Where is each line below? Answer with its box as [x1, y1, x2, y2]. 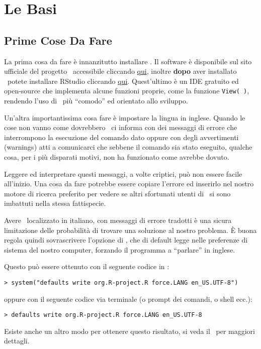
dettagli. [4, 335, 30, 346]
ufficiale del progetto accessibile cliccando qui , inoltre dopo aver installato [4, 66, 237, 76]
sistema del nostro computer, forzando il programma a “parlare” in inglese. [4, 244, 235, 255]
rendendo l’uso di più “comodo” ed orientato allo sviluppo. [4, 95, 188, 106]
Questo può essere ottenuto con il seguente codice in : [4, 261, 169, 272]
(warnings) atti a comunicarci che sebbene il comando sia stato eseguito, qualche [4, 142, 252, 152]
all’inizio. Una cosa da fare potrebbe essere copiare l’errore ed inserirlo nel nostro [4, 178, 254, 189]
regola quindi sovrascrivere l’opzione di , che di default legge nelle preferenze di [4, 235, 248, 245]
